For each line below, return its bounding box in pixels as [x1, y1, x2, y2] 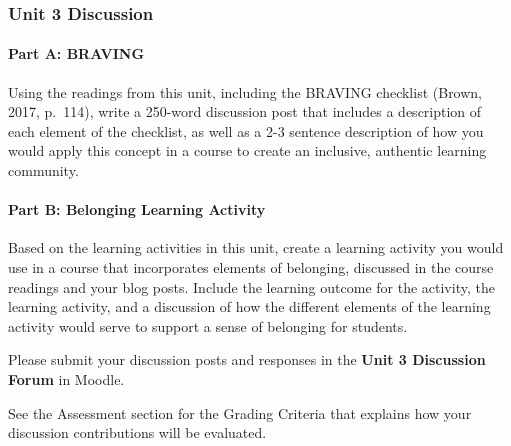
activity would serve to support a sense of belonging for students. [8, 315, 408, 336]
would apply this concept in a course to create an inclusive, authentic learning [8, 140, 487, 161]
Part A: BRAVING [8, 43, 145, 64]
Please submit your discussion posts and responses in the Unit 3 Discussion [8, 349, 486, 370]
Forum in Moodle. [8, 368, 125, 389]
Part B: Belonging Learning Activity [8, 199, 266, 220]
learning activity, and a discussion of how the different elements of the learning [8, 296, 491, 317]
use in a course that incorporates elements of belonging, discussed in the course [8, 257, 494, 277]
